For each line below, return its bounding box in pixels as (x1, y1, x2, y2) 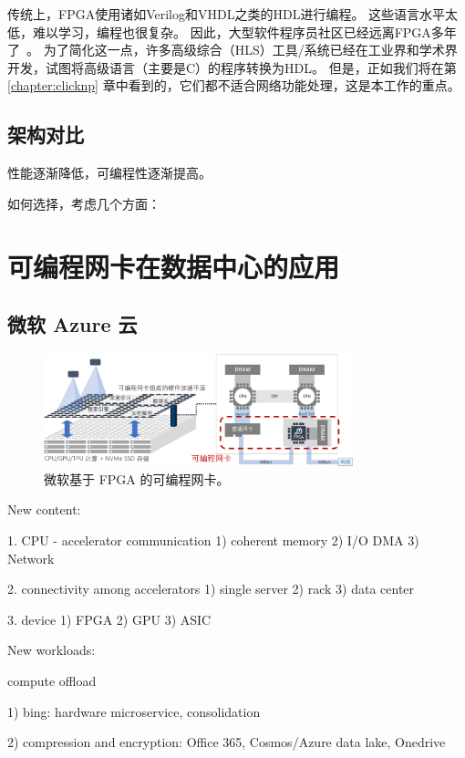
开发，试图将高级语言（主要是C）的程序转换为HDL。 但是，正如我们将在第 (7, 57, 457, 77)
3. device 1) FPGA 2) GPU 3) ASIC (7, 609, 212, 628)
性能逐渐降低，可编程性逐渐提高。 (7, 163, 212, 182)
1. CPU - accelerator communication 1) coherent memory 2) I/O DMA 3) (7, 530, 419, 549)
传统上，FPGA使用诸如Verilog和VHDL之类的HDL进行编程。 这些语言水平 (7, 5, 446, 23)
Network (7, 548, 55, 567)
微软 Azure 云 (7, 310, 138, 338)
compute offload (7, 670, 97, 690)
